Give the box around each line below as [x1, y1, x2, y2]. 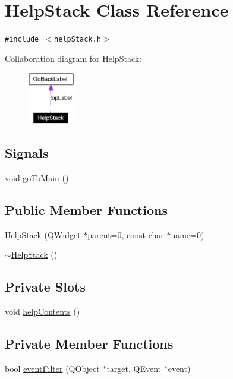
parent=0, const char [87, 228, 164, 241]
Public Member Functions [5, 200, 168, 219]
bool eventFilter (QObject [5, 362, 100, 374]
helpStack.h [54, 35, 101, 44]
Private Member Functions [5, 334, 174, 352]
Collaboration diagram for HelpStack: [5, 52, 141, 64]
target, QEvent [106, 362, 162, 374]
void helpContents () [5, 305, 80, 317]
